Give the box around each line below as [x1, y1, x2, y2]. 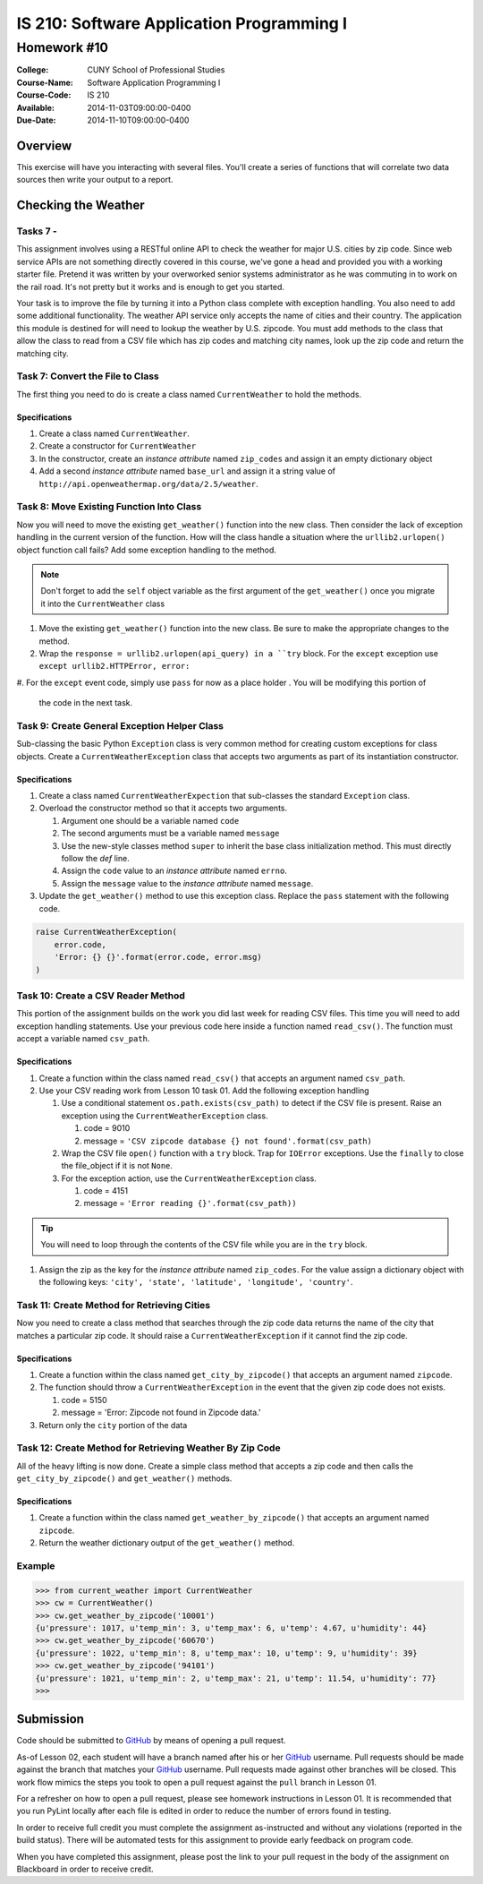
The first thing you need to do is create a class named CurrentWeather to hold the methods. [16, 389, 362, 399]
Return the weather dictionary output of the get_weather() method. [38, 1537, 295, 1548]
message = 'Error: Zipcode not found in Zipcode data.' [61, 1407, 261, 1418]
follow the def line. [61, 852, 130, 863]
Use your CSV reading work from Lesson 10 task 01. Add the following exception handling [38, 1084, 370, 1096]
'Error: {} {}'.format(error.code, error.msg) [54, 952, 263, 963]
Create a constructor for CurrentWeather [38, 441, 197, 451]
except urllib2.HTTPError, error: [38, 661, 191, 672]
